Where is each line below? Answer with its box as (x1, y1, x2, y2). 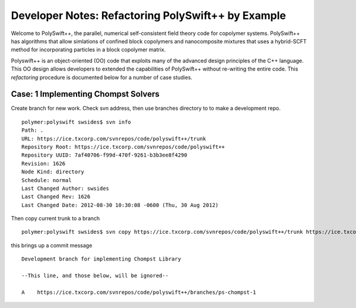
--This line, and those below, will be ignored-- (21, 272, 169, 279)
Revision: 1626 (21, 160, 66, 167)
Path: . (21, 127, 44, 134)
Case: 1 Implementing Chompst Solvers (11, 89, 160, 99)
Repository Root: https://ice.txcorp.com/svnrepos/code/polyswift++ (21, 143, 225, 150)
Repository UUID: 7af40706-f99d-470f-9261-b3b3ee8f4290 (21, 152, 187, 158)
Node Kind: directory (21, 169, 84, 175)
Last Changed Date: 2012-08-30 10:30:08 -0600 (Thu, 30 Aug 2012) (21, 202, 219, 208)
